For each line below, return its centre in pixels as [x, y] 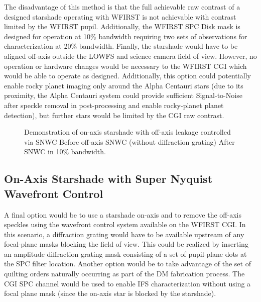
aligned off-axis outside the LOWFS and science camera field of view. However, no [130, 56]
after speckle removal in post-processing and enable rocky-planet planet [114, 105]
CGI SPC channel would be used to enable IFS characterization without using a [127, 283]
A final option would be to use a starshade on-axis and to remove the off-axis [123, 214]
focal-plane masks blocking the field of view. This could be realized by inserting [126, 244]
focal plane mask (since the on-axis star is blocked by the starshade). [110, 293]
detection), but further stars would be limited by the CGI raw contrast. [114, 115]
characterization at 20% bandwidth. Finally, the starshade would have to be [121, 46]
